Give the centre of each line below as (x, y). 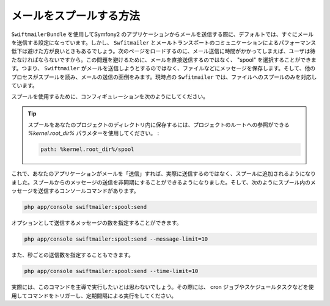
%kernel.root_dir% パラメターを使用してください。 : (93, 133)
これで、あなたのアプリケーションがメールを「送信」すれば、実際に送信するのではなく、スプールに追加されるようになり (163, 173)
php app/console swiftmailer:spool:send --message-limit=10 (116, 239)
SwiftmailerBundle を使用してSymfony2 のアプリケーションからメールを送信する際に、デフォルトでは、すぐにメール (163, 34)
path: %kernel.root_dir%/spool (87, 149)
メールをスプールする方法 (76, 16)
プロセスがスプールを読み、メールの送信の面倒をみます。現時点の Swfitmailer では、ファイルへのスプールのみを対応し (164, 77)
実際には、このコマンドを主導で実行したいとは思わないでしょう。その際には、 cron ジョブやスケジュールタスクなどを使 (163, 287)
